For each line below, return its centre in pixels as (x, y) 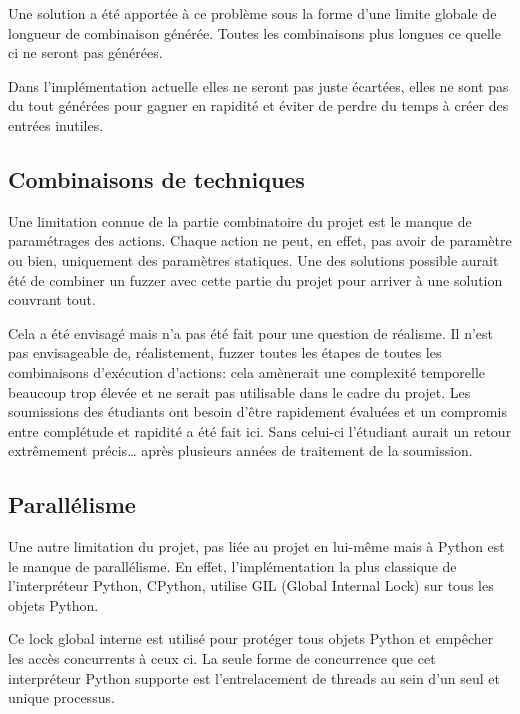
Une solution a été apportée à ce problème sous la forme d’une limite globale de (252, 13)
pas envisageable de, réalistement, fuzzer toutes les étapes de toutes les (225, 352)
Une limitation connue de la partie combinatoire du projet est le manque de (240, 220)
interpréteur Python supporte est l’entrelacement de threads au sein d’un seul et (254, 677)
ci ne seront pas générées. (85, 52)
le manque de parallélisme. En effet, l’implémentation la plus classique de (232, 565)
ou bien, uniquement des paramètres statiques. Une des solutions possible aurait (253, 259)
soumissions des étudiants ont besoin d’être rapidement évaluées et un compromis (257, 411)
